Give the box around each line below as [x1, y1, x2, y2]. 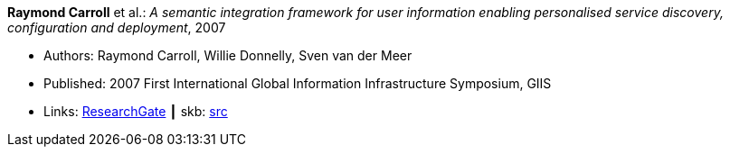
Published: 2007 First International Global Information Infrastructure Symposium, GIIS [43, 76, 552, 91]
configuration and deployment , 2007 [7, 20, 226, 35]
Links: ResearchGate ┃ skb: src [43, 104, 228, 119]
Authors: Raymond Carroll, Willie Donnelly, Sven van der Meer [43, 48, 412, 63]
